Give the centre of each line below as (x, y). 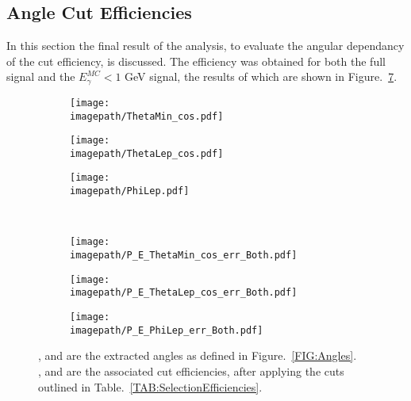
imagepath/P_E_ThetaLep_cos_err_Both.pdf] (184, 293)
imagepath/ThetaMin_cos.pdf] (147, 116)
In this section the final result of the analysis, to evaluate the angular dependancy (205, 46)
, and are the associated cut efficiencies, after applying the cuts (191, 370)
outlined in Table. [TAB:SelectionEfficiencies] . (150, 386)
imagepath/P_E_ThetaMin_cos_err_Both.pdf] (184, 256)
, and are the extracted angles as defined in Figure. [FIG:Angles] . (198, 355)
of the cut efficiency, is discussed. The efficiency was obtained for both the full (196, 61)
